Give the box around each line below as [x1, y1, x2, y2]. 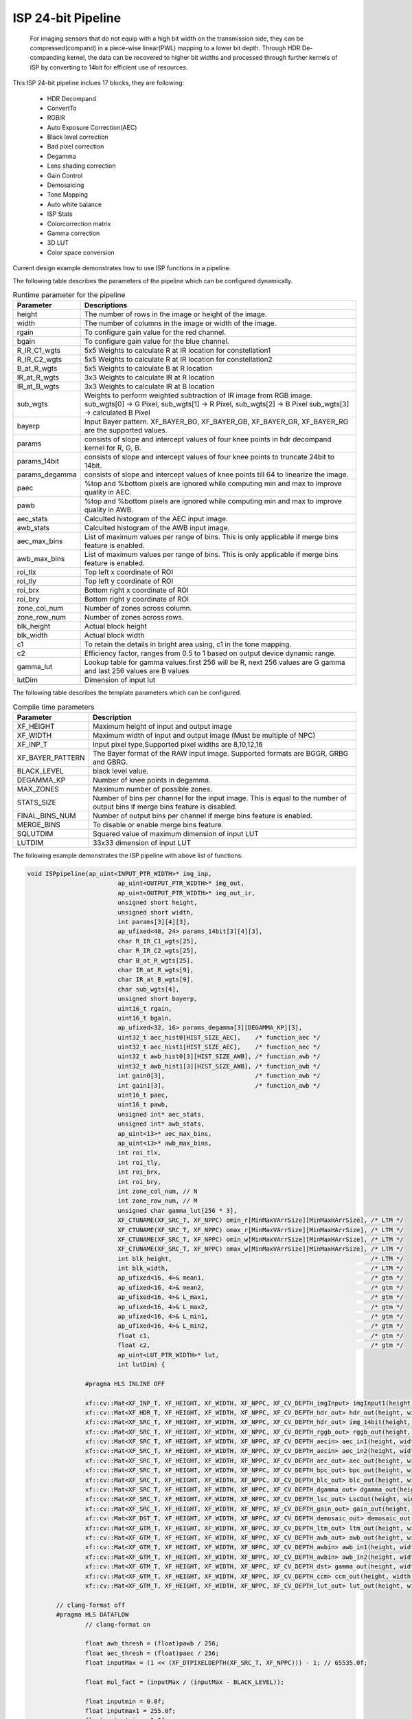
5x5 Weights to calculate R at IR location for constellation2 [84, 355, 273, 364]
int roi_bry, [117, 1178, 161, 1185]
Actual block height [84, 622, 147, 631]
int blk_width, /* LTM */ [117, 1264, 404, 1272]
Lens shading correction [47, 162, 116, 170]
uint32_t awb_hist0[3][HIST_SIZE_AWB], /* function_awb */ [117, 1053, 321, 1060]
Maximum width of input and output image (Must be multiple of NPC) [93, 731, 316, 741]
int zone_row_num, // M [117, 1197, 198, 1205]
